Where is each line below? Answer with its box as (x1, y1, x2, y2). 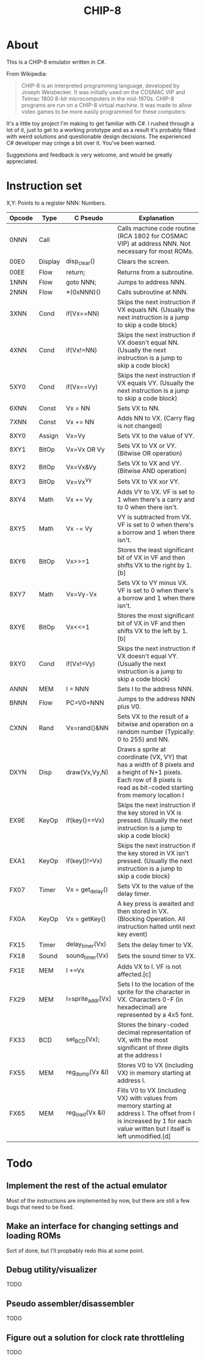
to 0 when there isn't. (117, 503, 178, 512)
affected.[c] (117, 970, 151, 978)
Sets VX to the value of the (117, 882, 194, 890)
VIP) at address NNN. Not (117, 239, 191, 248)
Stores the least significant (117, 546, 194, 554)
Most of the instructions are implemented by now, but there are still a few (6, 1197, 190, 1204)
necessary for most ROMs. (117, 247, 194, 255)
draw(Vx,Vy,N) (66, 768, 109, 777)
